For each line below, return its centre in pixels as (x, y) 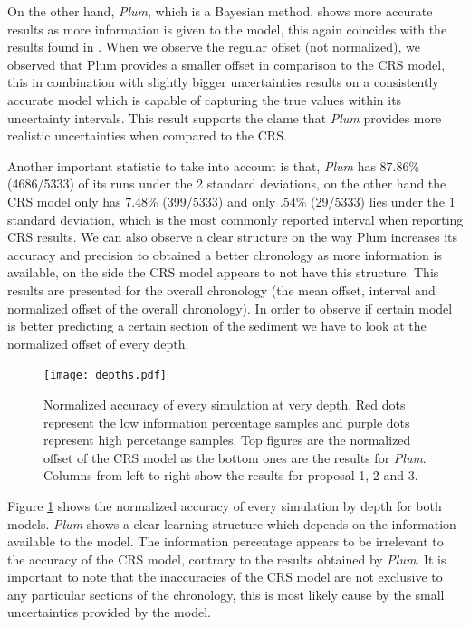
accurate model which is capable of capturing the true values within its (205, 99)
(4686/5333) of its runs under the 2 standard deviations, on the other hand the (227, 183)
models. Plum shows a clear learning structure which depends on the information (232, 523)
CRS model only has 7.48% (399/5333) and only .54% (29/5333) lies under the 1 (231, 201)
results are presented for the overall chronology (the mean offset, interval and (221, 289)
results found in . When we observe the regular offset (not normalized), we (214, 47)
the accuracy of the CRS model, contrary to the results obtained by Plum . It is (227, 559)
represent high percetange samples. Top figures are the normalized (227, 440)
